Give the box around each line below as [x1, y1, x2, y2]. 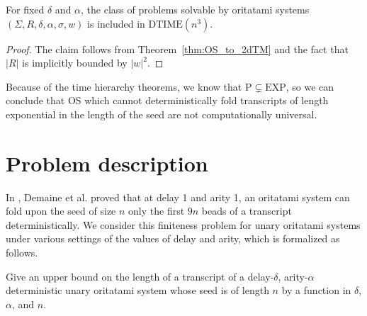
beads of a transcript [201, 203, 292, 218]
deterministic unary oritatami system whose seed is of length [6, 283, 269, 298]
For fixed [6, 2, 45, 16]
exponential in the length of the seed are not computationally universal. [6, 106, 317, 121]
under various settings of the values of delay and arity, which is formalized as [6, 231, 340, 246]
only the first [128, 203, 185, 218]
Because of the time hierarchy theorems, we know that [6, 79, 242, 94]
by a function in [281, 283, 351, 298]
